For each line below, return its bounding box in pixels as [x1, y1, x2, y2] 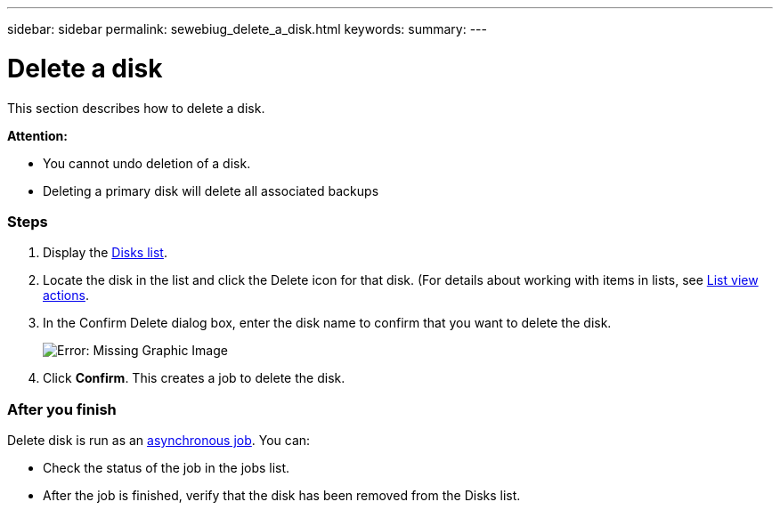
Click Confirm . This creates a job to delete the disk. [43, 370, 345, 386]
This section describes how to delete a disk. [7, 100, 265, 116]
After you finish [7, 400, 117, 418]
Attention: [7, 127, 68, 143]
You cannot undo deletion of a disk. [43, 155, 251, 171]
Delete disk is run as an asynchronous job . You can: [7, 433, 311, 448]
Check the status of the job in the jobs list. [43, 460, 290, 475]
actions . [43, 287, 89, 304]
